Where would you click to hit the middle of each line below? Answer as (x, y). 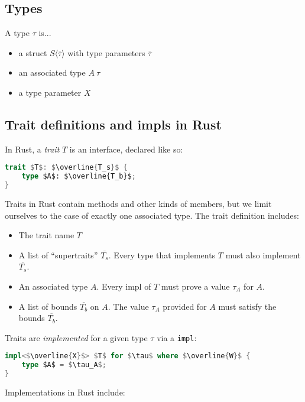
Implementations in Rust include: (65, 392)
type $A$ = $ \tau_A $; (64, 365)
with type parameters (106, 52)
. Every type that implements (162, 255)
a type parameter (50, 92)
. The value (128, 306)
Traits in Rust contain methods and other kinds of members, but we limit (138, 203)
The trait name (46, 235)
